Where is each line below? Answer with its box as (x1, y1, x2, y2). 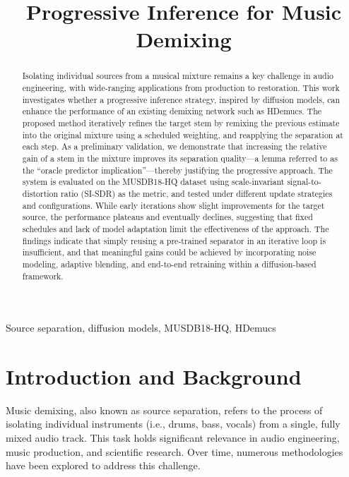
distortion (22, 187, 59, 199)
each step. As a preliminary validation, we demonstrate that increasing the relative (22, 140, 327, 152)
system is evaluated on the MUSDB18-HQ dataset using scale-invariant (22, 176, 285, 188)
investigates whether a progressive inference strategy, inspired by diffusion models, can (22, 93, 341, 105)
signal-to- (287, 176, 321, 188)
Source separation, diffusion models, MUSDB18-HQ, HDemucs (6, 320, 276, 335)
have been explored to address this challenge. (6, 458, 201, 473)
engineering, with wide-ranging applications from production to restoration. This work (22, 82, 340, 94)
